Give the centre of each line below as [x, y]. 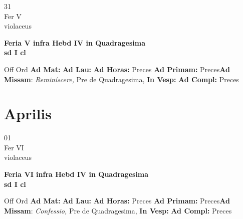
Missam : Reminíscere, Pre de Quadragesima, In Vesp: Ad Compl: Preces [121, 79]
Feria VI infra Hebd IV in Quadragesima [76, 174]
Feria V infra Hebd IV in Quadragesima [75, 42]
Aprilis [28, 114]
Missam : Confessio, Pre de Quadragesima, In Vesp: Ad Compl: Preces [118, 210]
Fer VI [14, 147]
